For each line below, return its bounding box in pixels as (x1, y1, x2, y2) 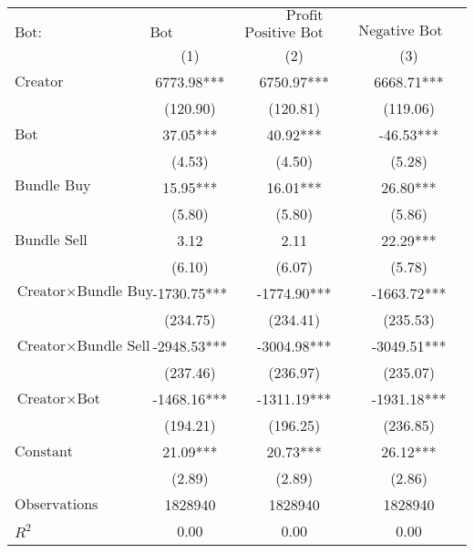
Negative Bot (358, 24, 443, 38)
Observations (15, 497, 98, 512)
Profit (285, 8, 324, 23)
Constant (15, 445, 74, 459)
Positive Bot (244, 26, 325, 40)
